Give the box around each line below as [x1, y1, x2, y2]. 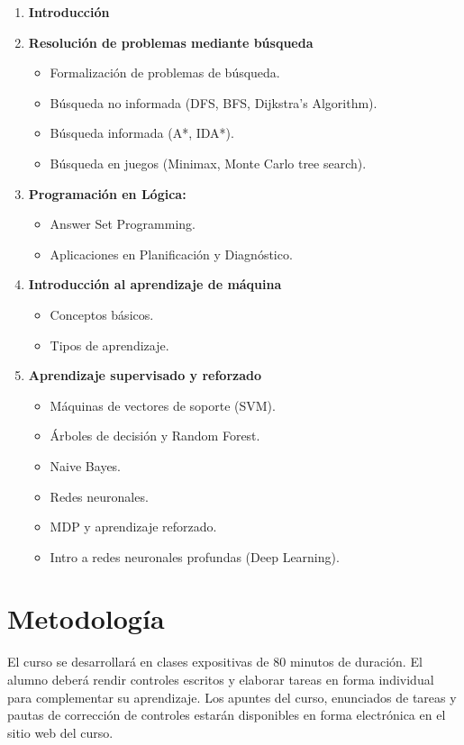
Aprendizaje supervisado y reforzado [28, 366, 262, 385]
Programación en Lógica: [28, 184, 187, 203]
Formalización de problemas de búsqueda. [50, 63, 280, 82]
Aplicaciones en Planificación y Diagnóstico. [50, 244, 293, 263]
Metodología [7, 600, 165, 637]
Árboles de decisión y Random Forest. [50, 426, 260, 445]
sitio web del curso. [7, 722, 114, 741]
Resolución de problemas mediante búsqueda [28, 32, 314, 51]
